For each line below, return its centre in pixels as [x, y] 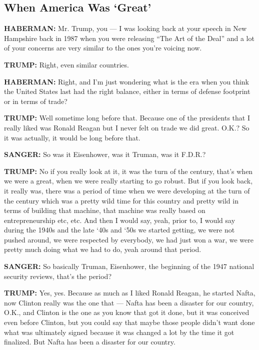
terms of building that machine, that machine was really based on [105, 210]
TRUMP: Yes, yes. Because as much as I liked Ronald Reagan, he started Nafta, [130, 293]
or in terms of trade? [36, 101]
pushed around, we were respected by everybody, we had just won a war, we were [129, 239]
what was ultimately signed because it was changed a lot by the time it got [119, 332]
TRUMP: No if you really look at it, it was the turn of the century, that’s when [128, 171]
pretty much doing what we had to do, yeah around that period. [103, 249]
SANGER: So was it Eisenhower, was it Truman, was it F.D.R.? [105, 154]
